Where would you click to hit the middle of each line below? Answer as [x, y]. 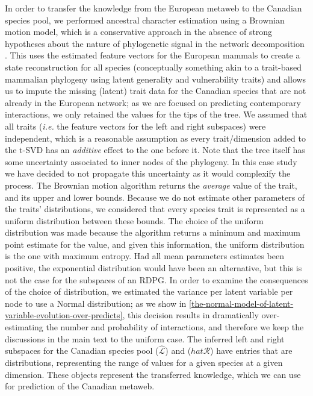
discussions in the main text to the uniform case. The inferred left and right [145, 338]
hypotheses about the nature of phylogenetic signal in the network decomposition [155, 43]
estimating [24, 327]
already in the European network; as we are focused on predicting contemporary [153, 102]
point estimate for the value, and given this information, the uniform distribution [155, 244]
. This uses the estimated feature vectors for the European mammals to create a [153, 55]
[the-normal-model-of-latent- [241, 303]
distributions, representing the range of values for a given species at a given [144, 363]
